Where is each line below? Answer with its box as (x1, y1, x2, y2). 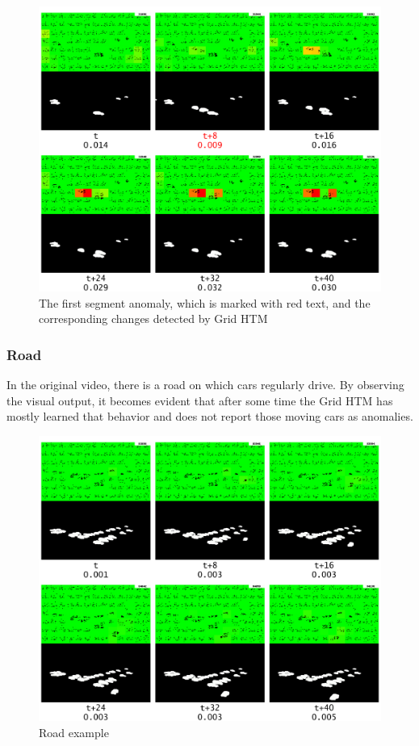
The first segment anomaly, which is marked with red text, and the (39, 294, 371, 311)
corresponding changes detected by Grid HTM (39, 310, 268, 327)
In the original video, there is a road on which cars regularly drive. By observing (6, 376, 404, 393)
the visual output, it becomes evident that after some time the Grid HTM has (6, 392, 393, 409)
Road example (39, 723, 109, 740)
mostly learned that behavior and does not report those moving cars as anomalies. (6, 408, 413, 425)
